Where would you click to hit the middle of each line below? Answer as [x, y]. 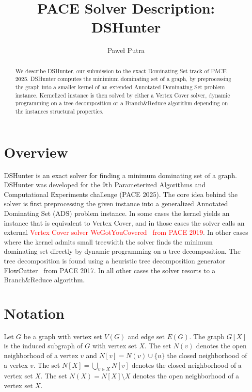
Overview [36, 152]
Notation [34, 313]
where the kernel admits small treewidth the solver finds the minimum [108, 241]
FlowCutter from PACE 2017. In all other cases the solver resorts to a [110, 270]
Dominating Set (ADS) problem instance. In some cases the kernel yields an [117, 213]
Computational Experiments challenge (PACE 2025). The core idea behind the [121, 194]
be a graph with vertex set [63, 336]
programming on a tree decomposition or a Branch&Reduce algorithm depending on [122, 103]
